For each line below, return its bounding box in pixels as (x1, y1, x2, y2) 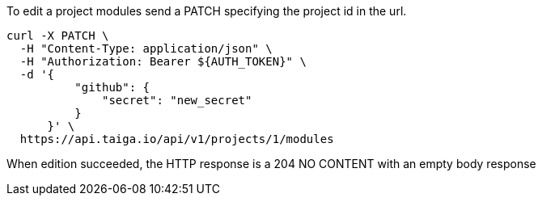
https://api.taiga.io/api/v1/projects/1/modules (19, 133, 334, 145)
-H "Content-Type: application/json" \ (19, 42, 273, 55)
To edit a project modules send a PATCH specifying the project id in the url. (6, 4, 407, 18)
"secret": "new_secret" (102, 94, 252, 107)
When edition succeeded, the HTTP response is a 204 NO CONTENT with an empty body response (6, 157, 536, 170)
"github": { (74, 81, 150, 94)
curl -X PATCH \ (6, 29, 109, 42)
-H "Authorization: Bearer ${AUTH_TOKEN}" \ (19, 55, 307, 68)
